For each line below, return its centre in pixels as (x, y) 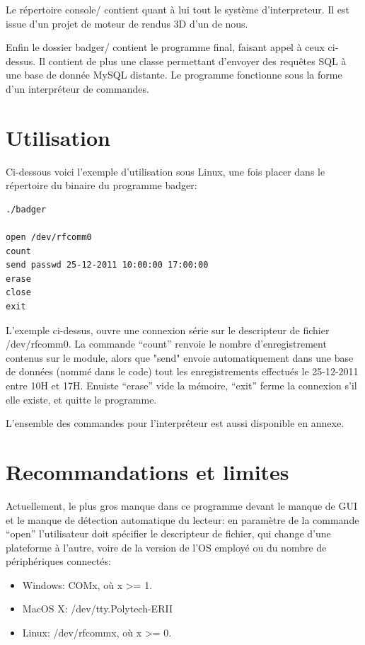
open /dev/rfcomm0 (49, 238)
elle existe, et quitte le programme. (81, 399)
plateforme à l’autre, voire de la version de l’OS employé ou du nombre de (166, 547)
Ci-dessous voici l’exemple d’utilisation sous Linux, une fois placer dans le (166, 171)
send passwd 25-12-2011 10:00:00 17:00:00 (107, 265)
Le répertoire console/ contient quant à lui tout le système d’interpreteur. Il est (178, 9)
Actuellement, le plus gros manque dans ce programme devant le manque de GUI (181, 505)
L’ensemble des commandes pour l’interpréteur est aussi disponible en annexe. (175, 423)
